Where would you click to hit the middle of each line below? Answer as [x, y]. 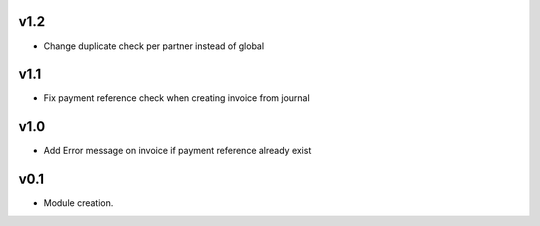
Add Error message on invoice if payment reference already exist [177, 151]
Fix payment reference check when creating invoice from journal [176, 98]
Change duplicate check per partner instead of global [154, 46]
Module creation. [78, 203]
